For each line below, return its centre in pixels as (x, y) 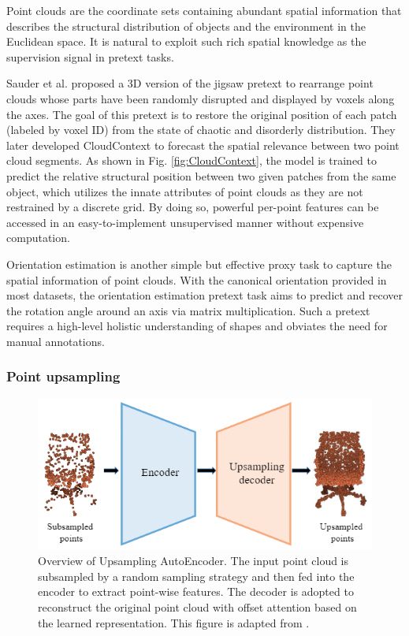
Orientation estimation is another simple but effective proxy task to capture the (199, 264)
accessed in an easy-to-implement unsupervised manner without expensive (185, 222)
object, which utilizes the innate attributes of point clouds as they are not (185, 191)
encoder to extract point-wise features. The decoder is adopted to (196, 591)
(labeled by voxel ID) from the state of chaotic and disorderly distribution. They (201, 130)
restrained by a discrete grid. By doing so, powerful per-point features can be (193, 207)
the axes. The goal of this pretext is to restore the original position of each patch (202, 114)
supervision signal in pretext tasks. (90, 56)
